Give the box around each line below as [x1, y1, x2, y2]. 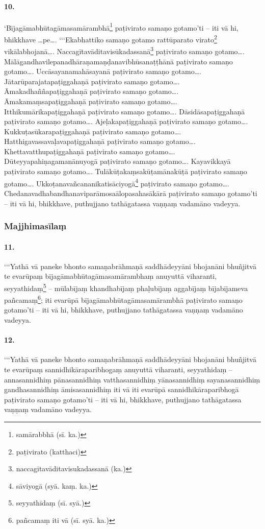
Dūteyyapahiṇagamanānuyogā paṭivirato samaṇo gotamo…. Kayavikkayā [4, 156, 231, 166]
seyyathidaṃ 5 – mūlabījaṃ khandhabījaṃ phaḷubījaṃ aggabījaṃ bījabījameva [4, 281, 248, 293]
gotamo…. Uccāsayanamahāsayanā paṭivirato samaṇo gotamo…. [4, 66, 201, 77]
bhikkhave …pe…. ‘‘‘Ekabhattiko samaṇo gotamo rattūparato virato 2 [4, 33, 217, 44]
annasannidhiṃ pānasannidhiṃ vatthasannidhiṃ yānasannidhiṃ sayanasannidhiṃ [4, 374, 260, 384]
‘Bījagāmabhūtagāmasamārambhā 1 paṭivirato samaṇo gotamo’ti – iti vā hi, [4, 20, 238, 33]
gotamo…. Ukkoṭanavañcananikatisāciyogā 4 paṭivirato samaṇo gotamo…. [4, 176, 229, 188]
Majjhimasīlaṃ [4, 220, 67, 232]
